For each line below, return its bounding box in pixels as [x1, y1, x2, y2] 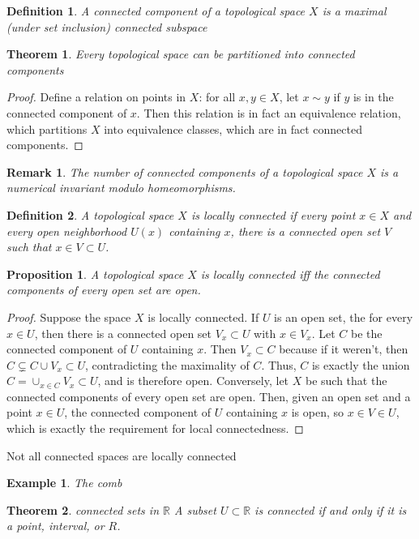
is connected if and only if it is [254, 501, 407, 518]
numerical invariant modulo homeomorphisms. [6, 179, 236, 196]
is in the [353, 88, 394, 105]
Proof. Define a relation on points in [6, 88, 186, 105]
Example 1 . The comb [6, 474, 122, 491]
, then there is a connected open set [34, 324, 212, 341]
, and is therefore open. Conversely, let [97, 372, 289, 389]
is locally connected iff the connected [200, 265, 380, 282]
